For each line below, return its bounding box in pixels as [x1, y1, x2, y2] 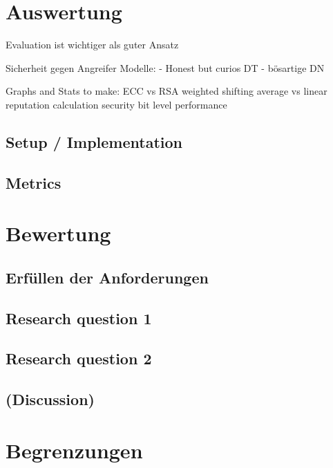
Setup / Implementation [6, 131, 182, 152]
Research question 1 [6, 307, 152, 328]
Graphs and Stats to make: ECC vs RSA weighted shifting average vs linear [6, 84, 327, 98]
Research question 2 [6, 348, 152, 369]
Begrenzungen [6, 436, 143, 464]
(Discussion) [6, 389, 95, 410]
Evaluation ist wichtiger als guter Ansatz [6, 37, 179, 52]
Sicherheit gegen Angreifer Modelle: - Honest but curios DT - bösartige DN [6, 60, 325, 75]
